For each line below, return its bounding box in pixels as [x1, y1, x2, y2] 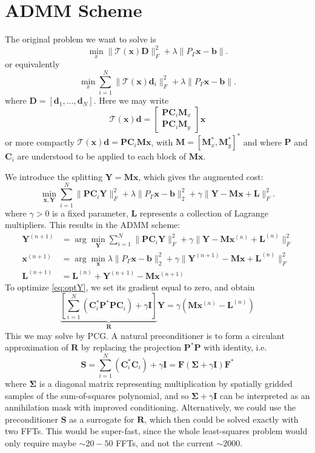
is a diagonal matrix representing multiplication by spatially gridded [39, 377, 293, 389]
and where [243, 135, 282, 148]
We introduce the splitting [5, 170, 103, 183]
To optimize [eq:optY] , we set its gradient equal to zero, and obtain [5, 280, 255, 293]
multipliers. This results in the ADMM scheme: [5, 218, 181, 231]
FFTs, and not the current [116, 436, 214, 449]
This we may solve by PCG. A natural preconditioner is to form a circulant [5, 329, 285, 341]
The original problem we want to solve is [5, 33, 156, 45]
